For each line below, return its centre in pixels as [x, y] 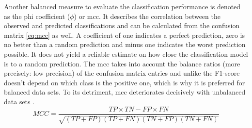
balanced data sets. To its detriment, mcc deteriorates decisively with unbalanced [125, 92]
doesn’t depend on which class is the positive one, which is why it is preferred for [125, 82]
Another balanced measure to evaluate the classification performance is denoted [122, 6]
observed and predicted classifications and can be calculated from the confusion [122, 25]
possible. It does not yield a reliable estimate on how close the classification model [126, 54]
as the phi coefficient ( [37, 16]
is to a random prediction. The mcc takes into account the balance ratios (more [122, 63]
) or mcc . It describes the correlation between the [147, 16]
